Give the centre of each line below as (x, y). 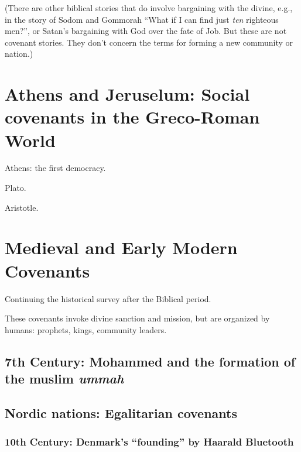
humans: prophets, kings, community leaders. (86, 329)
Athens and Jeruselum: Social (127, 94)
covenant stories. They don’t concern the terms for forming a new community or (149, 42)
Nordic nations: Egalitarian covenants (121, 412)
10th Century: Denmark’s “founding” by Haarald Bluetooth (149, 442)
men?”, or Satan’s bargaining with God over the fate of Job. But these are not (146, 31)
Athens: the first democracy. (55, 168)
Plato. (16, 188)
